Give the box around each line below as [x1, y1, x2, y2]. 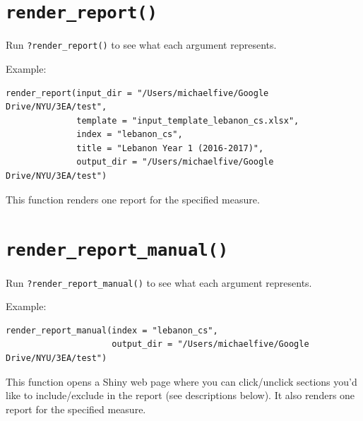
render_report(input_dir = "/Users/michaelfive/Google [6, 88, 269, 98]
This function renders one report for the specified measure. [6, 191, 260, 206]
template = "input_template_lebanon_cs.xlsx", [76, 115, 299, 126]
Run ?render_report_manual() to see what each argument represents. [6, 275, 312, 290]
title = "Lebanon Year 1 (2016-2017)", [76, 143, 264, 153]
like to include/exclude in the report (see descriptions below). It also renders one [6, 388, 355, 403]
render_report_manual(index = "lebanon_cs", [6, 325, 218, 336]
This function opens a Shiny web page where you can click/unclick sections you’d [6, 374, 357, 389]
